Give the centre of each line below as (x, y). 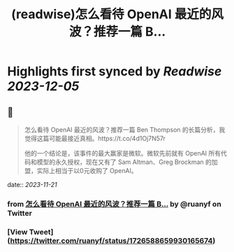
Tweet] (41, 232)
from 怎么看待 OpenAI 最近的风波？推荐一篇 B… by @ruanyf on (114, 204)
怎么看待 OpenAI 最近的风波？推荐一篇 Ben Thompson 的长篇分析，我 (125, 129)
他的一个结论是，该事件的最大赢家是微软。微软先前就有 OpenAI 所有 (123, 153)
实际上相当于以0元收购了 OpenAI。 (87, 171)
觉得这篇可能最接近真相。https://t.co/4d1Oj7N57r (95, 138)
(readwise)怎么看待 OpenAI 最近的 (111, 14)
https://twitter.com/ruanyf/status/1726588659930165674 (111, 240)
